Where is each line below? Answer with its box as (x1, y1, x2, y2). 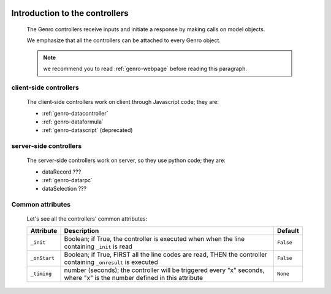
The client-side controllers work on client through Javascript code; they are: (26, 98, 219, 106)
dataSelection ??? (42, 185, 87, 193)
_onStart (30, 255, 55, 262)
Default (276, 226, 300, 235)
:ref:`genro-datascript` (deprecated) (42, 127, 133, 134)
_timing (30, 271, 52, 277)
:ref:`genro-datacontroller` (42, 109, 108, 117)
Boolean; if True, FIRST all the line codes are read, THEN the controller (64, 250, 268, 259)
